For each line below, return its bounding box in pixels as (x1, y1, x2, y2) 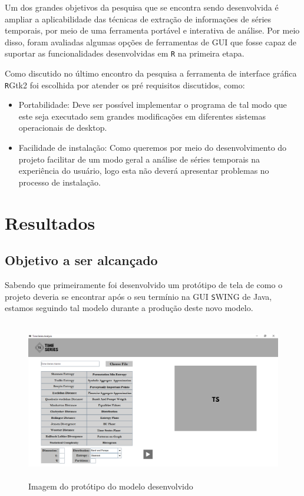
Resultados (5, 210, 95, 234)
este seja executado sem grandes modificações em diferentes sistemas (18, 110, 266, 122)
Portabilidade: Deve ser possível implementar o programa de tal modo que (18, 98, 287, 111)
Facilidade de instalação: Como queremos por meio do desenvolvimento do (18, 141, 287, 154)
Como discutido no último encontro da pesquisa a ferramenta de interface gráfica (5, 67, 297, 80)
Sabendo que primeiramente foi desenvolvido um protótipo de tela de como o (5, 279, 283, 291)
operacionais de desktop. (18, 121, 107, 134)
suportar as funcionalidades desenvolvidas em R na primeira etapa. (5, 47, 244, 59)
